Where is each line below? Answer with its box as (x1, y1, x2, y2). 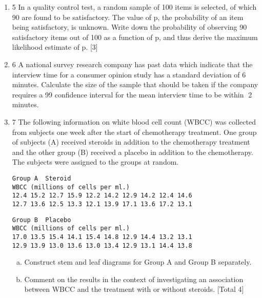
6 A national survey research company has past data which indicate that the (12, 58, 253, 69)
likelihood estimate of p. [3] (12, 42, 98, 52)
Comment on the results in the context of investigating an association (24, 273, 244, 284)
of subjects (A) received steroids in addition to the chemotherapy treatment (12, 136, 250, 147)
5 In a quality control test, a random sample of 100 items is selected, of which (12, 2, 257, 12)
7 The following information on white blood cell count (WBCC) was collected (12, 116, 256, 127)
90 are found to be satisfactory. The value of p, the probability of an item (12, 11, 244, 22)
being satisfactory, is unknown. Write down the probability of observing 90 (12, 22, 247, 32)
